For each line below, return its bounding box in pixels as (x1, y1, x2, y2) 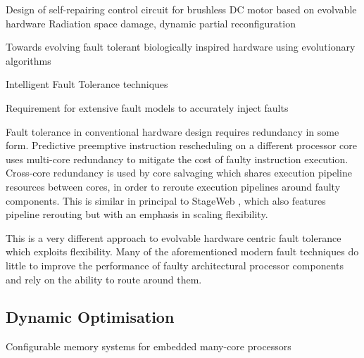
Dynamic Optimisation (6, 306, 175, 328)
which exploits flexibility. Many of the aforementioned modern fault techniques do (6, 244, 359, 259)
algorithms (6, 53, 51, 68)
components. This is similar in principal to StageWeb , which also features (6, 193, 326, 207)
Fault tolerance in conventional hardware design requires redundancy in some (6, 124, 339, 139)
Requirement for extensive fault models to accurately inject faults (6, 100, 289, 115)
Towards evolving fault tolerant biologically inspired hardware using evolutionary (6, 39, 356, 54)
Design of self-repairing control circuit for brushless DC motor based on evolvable (6, 2, 357, 16)
